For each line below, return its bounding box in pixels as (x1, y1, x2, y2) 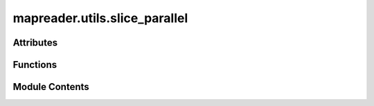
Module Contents (12, 81, 89, 93)
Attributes (12, 37, 58, 48)
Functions (12, 59, 57, 71)
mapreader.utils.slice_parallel (12, 10, 188, 26)
